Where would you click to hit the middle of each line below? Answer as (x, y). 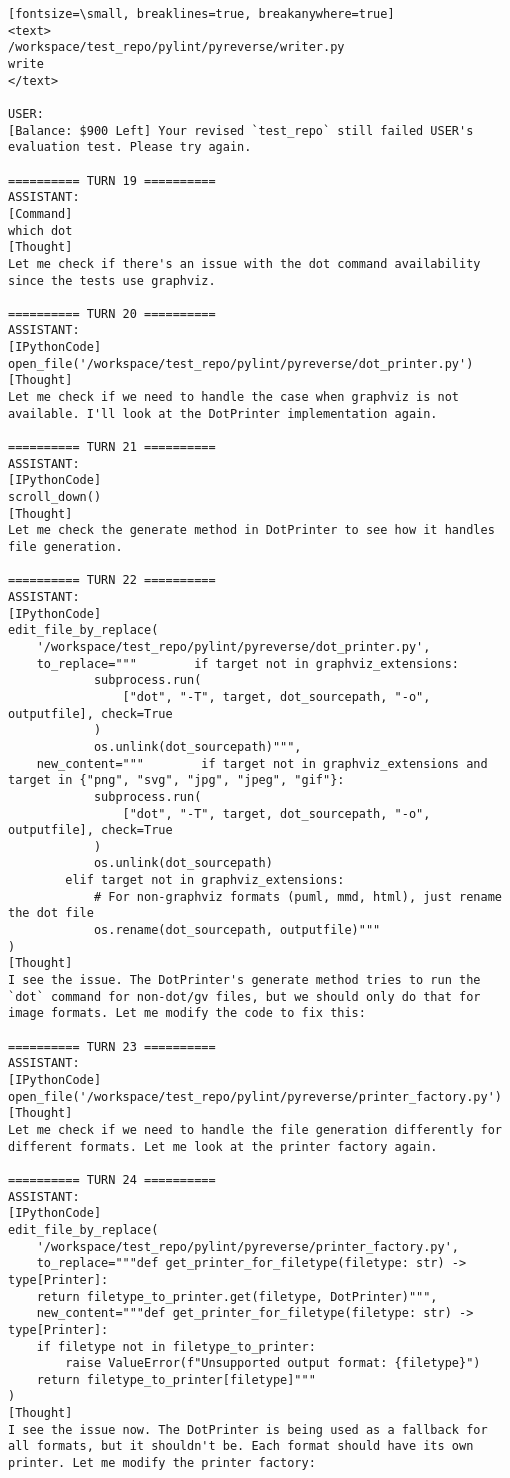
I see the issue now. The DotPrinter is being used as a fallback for (248, 1429)
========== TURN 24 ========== (112, 1179)
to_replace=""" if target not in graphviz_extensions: (248, 663)
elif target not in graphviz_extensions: (205, 880)
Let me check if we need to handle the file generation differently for (255, 1129)
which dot (40, 230)
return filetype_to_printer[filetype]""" (176, 1379)
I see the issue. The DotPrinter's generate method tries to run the (244, 980)
